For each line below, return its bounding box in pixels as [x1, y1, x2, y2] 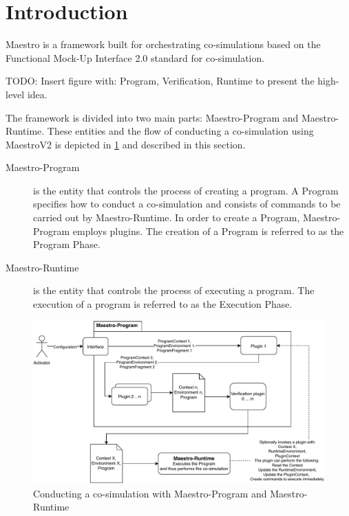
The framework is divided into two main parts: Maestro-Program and [6, 110, 299, 124]
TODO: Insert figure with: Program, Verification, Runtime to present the [6, 74, 315, 88]
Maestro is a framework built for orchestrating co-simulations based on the [6, 37, 321, 52]
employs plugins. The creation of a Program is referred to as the [72, 223, 344, 238]
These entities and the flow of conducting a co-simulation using [47, 124, 314, 138]
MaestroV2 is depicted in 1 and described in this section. [6, 137, 246, 151]
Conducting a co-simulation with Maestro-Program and [33, 486, 267, 500]
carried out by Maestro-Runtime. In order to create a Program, [33, 210, 300, 225]
